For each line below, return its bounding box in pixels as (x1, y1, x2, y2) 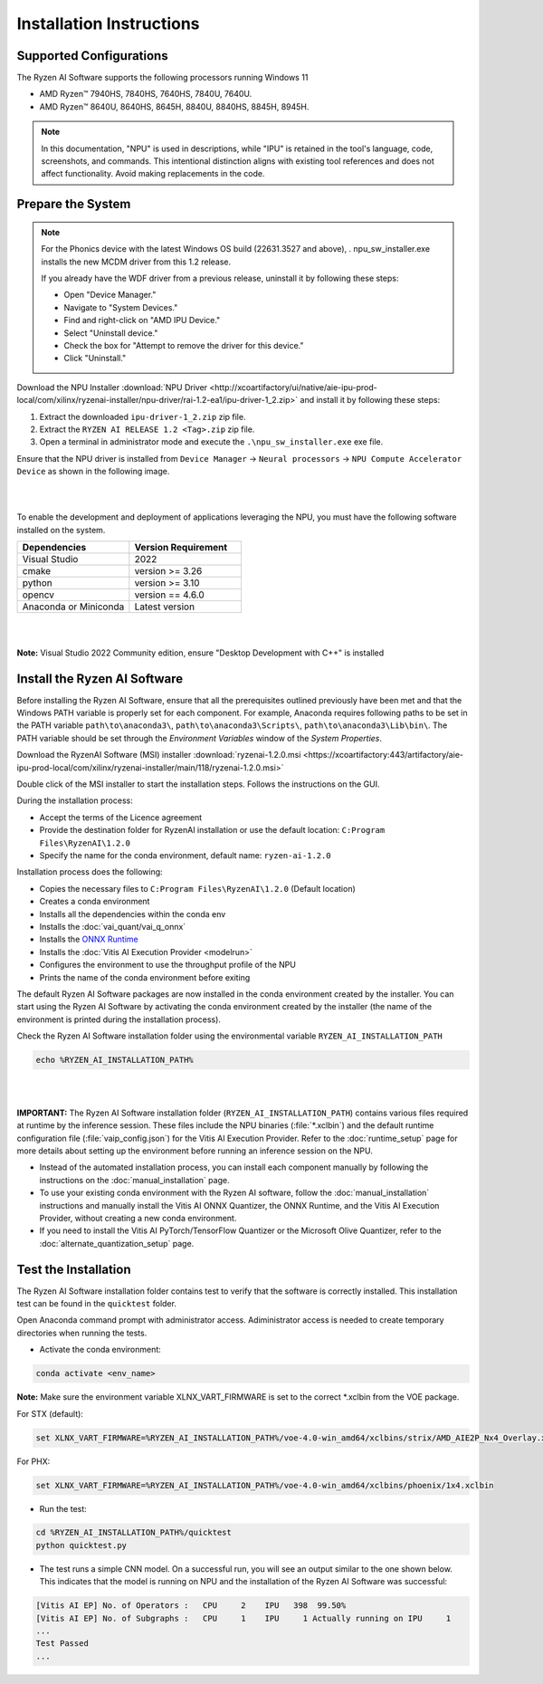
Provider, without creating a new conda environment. (39, 1212, 237, 1223)
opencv (22, 588, 54, 601)
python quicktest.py (35, 1540, 127, 1550)
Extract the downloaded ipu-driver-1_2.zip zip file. (39, 411, 246, 422)
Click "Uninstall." (63, 353, 127, 364)
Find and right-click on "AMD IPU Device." (63, 315, 221, 326)
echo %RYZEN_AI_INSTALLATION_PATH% (35, 1055, 194, 1066)
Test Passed (35, 1639, 90, 1649)
